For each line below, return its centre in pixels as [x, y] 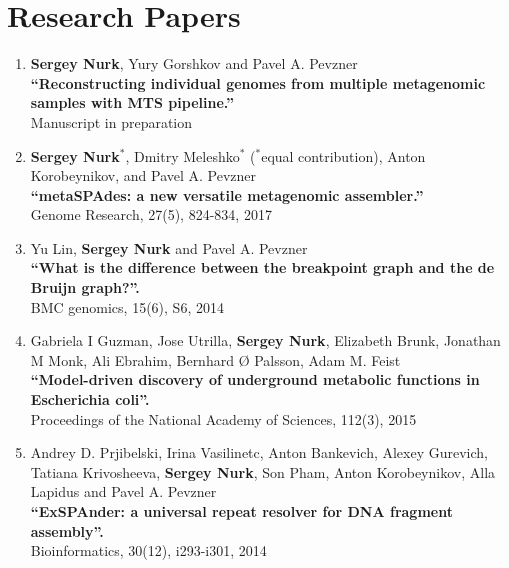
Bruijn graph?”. [85, 287]
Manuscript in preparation [111, 121]
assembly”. [67, 530]
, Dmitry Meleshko [182, 155]
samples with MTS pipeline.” [132, 102]
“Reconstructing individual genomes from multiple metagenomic [258, 82]
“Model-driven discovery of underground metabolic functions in [255, 379]
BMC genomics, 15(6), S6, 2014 [127, 306]
